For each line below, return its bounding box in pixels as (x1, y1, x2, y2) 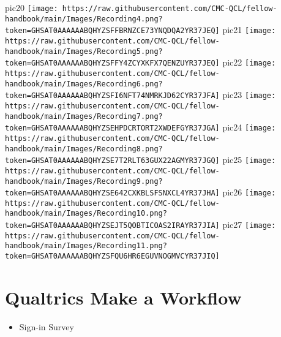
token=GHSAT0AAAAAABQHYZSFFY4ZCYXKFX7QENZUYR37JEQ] (5, 59, 220, 68)
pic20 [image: (5, 1, 58, 13)
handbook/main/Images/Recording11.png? (5, 241, 167, 251)
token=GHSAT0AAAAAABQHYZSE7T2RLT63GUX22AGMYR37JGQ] (5, 156, 220, 165)
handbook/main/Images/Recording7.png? (5, 112, 163, 121)
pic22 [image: (222, 56, 276, 69)
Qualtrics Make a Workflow (5, 284, 242, 309)
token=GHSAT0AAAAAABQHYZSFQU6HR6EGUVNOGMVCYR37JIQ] (5, 252, 220, 261)
